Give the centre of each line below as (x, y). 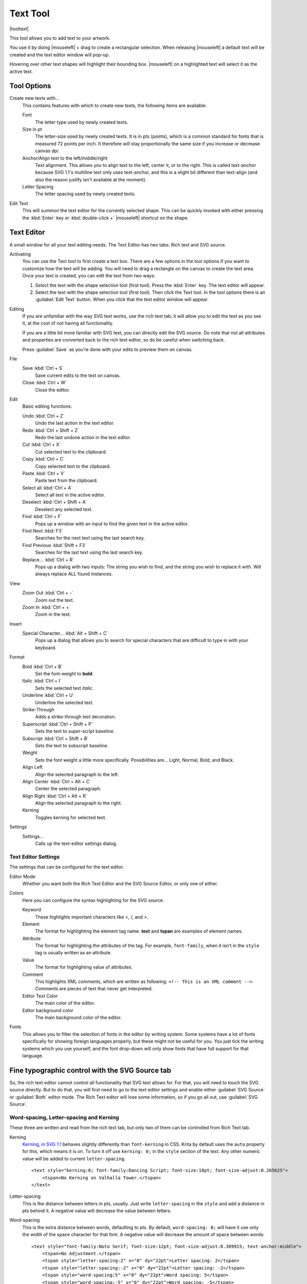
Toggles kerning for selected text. (71, 817)
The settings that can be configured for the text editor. (67, 867)
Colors (17, 893)
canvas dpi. (47, 151)
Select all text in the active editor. (70, 495)
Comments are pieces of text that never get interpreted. (94, 989)
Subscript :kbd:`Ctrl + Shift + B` (56, 738)
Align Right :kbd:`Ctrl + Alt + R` (55, 796)
